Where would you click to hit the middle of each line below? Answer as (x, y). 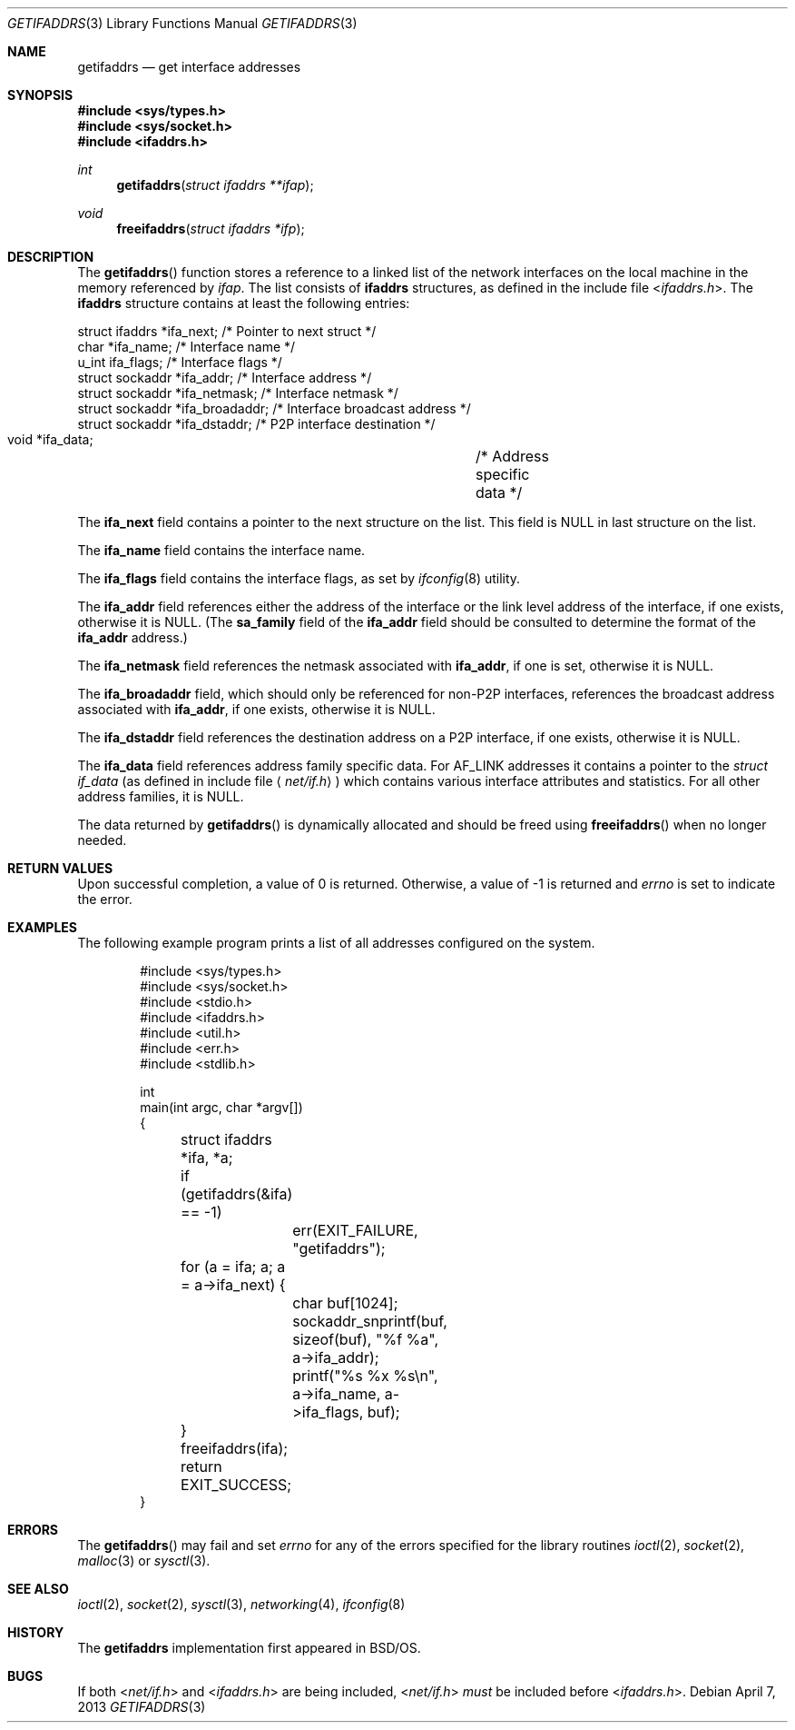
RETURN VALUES (60, 868)
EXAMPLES (42, 927)
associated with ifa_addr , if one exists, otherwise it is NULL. (256, 709)
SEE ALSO (38, 1589)
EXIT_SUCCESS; (236, 1485)
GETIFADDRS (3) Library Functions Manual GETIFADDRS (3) (182, 23)
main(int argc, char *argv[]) (221, 1107)
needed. (102, 840)
